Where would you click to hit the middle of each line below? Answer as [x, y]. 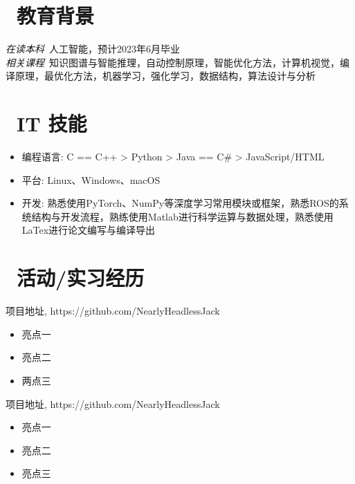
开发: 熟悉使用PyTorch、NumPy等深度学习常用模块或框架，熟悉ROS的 [180, 203]
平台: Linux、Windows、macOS [91, 179]
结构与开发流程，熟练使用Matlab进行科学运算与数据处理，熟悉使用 [182, 216]
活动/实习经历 [81, 278]
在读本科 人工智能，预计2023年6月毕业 [93, 49]
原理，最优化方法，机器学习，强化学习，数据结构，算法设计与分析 [165, 76]
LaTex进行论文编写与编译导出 [89, 230]
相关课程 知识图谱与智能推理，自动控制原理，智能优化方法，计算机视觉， [173, 62]
